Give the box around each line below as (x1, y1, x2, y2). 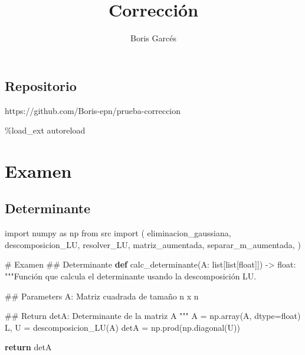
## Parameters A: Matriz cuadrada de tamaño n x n (5, 289, 199, 302)
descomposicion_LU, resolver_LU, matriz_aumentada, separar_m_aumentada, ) (5, 238, 301, 250)
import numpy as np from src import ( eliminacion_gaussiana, (5, 227, 231, 239)
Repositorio (5, 76, 77, 95)
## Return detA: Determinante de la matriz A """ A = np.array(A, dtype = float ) (5, 310, 301, 322)
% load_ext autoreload (5, 124, 86, 136)
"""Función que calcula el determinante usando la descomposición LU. (5, 270, 257, 282)
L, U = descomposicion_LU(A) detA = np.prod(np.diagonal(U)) (5, 321, 240, 333)
